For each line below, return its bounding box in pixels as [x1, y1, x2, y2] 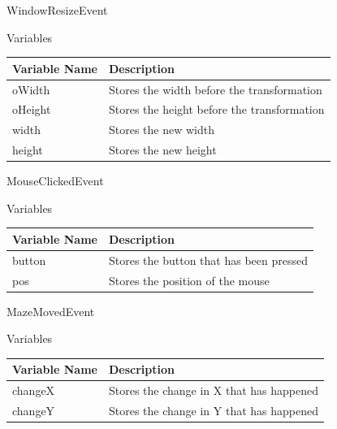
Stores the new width [108, 121, 214, 138]
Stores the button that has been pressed [108, 251, 308, 268]
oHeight [12, 101, 51, 118]
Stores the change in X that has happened [108, 382, 318, 399]
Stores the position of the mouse [108, 271, 270, 288]
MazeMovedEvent [6, 302, 95, 319]
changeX [12, 382, 55, 399]
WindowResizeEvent [6, 2, 108, 18]
